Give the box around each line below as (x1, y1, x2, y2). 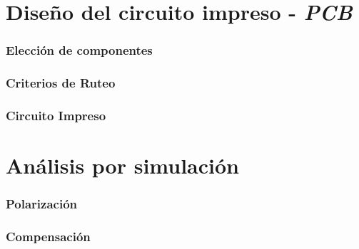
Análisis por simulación (6, 151, 239, 180)
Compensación (6, 228, 91, 245)
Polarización (6, 195, 78, 213)
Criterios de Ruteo (6, 74, 116, 92)
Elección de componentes (6, 41, 153, 59)
